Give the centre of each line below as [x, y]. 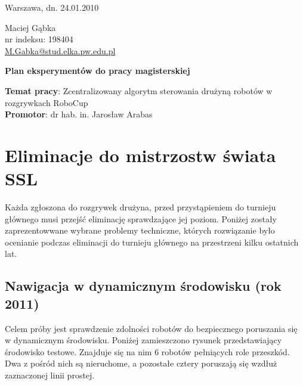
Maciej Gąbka [30, 27]
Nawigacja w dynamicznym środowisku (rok [143, 286]
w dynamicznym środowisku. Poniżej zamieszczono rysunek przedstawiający [143, 340]
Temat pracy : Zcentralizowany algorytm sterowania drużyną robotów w [139, 90]
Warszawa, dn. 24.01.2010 [52, 7]
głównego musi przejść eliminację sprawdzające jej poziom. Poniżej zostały [141, 218]
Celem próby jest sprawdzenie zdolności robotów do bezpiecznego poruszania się [151, 328]
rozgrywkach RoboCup [47, 102]
